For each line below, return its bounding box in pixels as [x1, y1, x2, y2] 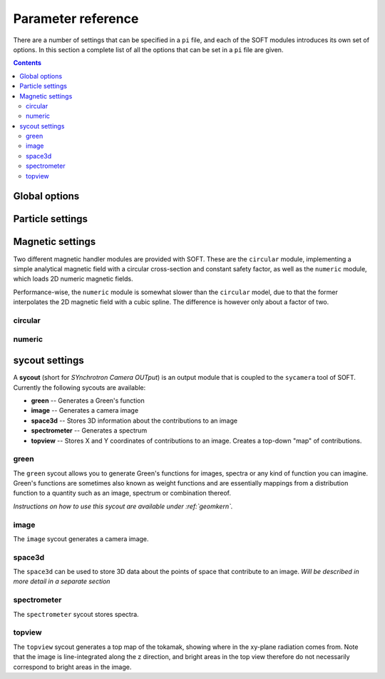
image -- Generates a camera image [31, 406, 139, 415]
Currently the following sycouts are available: [13, 383, 146, 392]
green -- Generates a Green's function [31, 396, 145, 405]
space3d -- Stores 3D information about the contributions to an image [31, 416, 238, 425]
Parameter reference [13, 11, 139, 26]
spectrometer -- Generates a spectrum [31, 426, 148, 435]
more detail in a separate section [13, 577, 111, 585]
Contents [13, 59, 42, 67]
